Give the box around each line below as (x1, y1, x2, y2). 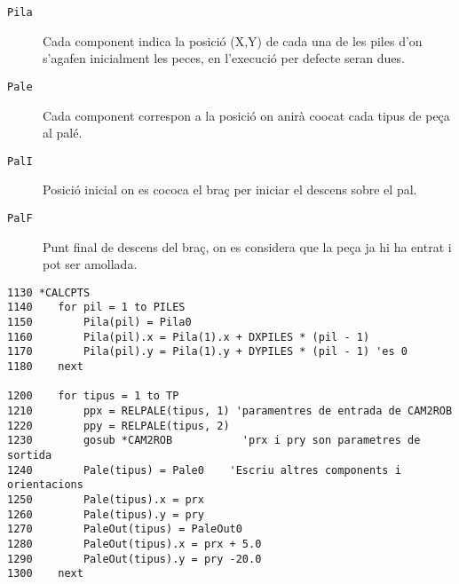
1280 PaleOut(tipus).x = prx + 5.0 (7, 537, 262, 550)
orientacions (7, 478, 83, 492)
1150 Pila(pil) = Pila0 (7, 316, 192, 329)
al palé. (43, 123, 83, 142)
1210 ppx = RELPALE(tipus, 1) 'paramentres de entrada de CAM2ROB (7, 405, 453, 418)
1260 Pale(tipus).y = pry (7, 508, 204, 521)
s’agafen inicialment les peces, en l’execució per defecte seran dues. (43, 49, 405, 67)
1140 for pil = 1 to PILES (7, 301, 186, 314)
